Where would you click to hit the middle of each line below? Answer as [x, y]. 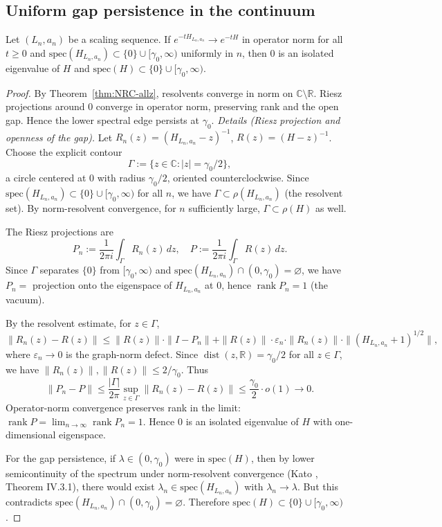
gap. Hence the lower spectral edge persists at [102, 119]
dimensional [31, 435]
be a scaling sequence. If [119, 39]
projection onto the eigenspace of [102, 285]
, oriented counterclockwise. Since [238, 178]
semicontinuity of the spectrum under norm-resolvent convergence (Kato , [162, 473]
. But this [317, 486]
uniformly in [207, 52]
